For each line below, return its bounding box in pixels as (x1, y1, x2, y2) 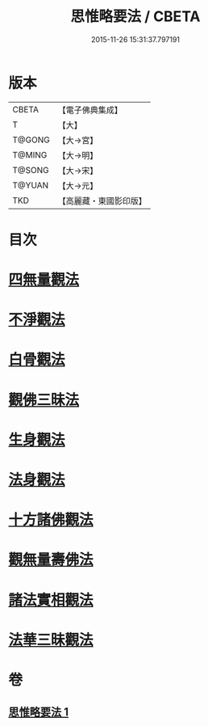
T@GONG (12, 134, 50, 146)
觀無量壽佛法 (8, 551, 94, 569)
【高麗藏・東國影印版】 (57, 195, 147, 206)
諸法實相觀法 (8, 591, 94, 609)
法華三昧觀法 (8, 631, 94, 649)
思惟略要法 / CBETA (70, 7, 201, 26)
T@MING (12, 149, 48, 160)
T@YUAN (12, 179, 49, 191)
